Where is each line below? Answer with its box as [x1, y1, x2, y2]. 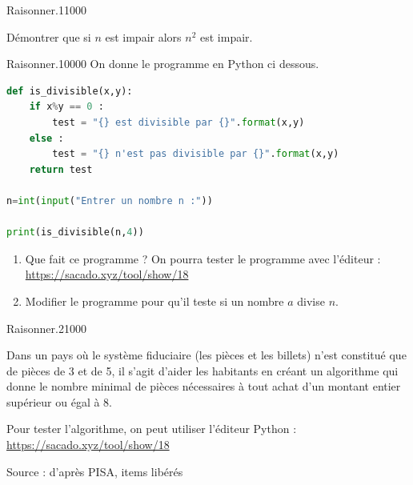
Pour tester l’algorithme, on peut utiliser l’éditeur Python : [6, 420, 297, 437]
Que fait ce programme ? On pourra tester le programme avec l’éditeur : [25, 250, 381, 267]
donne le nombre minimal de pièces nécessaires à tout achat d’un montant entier [6, 378, 401, 395]
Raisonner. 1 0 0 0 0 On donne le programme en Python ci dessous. [6, 55, 319, 72]
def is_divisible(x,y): [6, 85, 133, 97]
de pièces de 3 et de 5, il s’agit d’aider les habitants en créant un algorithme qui [6, 362, 399, 379]
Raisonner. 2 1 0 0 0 [6, 319, 86, 336]
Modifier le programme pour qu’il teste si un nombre [25, 292, 284, 309]
